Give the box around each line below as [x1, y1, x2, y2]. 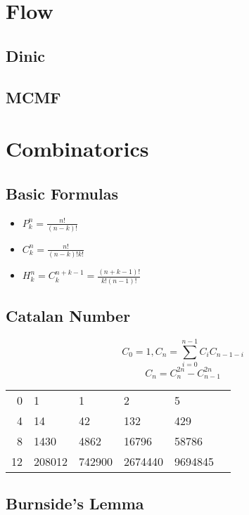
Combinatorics [6, 134, 149, 163]
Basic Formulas [6, 182, 118, 204]
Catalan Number [6, 305, 131, 327]
